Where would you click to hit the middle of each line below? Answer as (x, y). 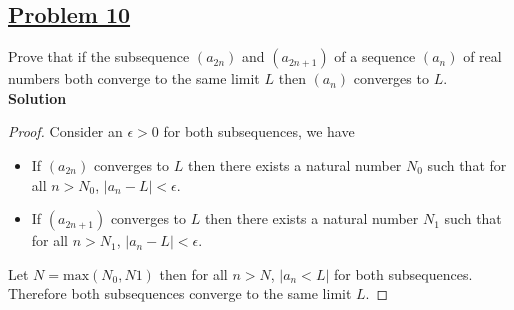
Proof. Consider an (65, 131)
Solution (37, 97)
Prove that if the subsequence (99, 56)
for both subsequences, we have (259, 131)
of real (482, 56)
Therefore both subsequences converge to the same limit (180, 293)
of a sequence (375, 56)
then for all (193, 273)
